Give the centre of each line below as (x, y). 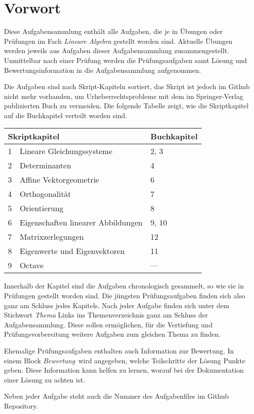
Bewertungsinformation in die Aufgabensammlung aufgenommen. (103, 70)
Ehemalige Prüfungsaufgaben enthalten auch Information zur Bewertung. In (119, 351)
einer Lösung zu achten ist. (45, 379)
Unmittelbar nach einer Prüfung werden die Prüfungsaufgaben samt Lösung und (126, 60)
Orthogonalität (46, 194)
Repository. (21, 406)
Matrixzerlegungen (52, 237)
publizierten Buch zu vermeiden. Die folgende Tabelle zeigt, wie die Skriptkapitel (126, 106)
